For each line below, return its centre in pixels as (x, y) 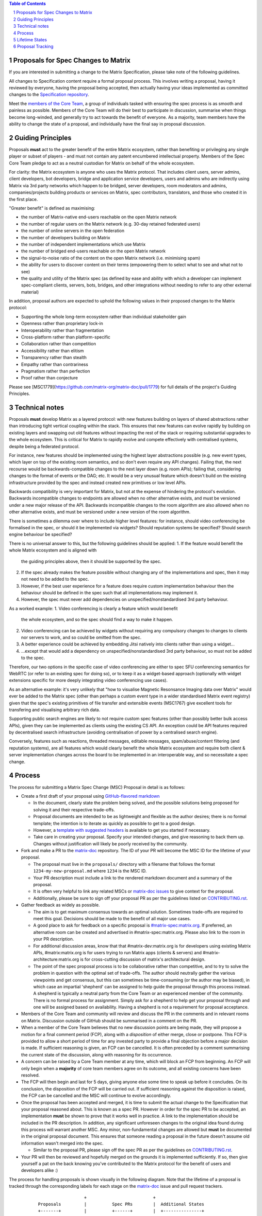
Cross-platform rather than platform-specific (66, 337)
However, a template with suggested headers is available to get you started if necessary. (122, 830)
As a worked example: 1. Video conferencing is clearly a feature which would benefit (93, 608)
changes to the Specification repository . (49, 94)
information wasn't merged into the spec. (62, 1143)
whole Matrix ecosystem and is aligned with (53, 550)
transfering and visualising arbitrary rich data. (55, 710)
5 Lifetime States (30, 39)
